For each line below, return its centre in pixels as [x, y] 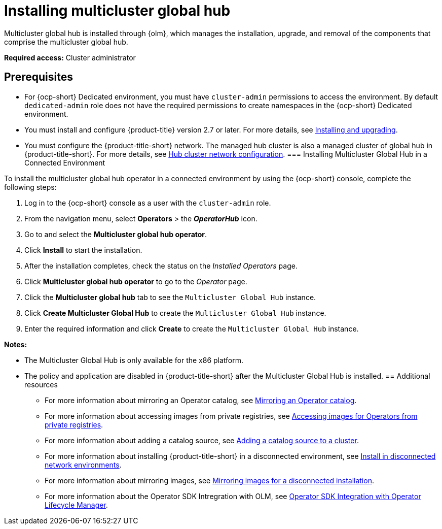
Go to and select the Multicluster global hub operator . [116, 234]
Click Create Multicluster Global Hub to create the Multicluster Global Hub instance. [175, 313]
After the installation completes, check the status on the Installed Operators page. [161, 266]
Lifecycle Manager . [76, 505]
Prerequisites [39, 77]
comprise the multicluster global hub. [66, 42]
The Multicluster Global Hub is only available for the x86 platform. [134, 360]
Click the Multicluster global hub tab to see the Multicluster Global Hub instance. [170, 297]
